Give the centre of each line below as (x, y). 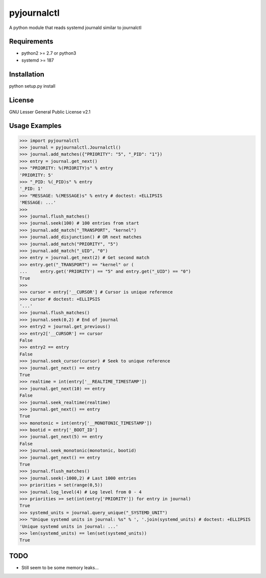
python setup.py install (32, 86)
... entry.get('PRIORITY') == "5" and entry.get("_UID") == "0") (105, 272)
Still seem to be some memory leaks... (60, 567)
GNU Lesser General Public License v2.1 (50, 112)
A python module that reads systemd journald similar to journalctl (75, 28)
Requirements (31, 42)
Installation (27, 74)
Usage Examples (35, 126)
